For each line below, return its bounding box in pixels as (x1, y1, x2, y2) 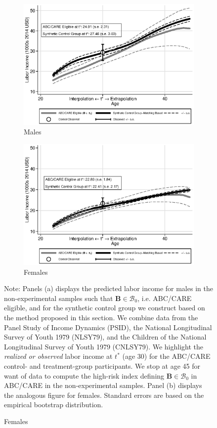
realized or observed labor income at (4, 351, 113, 361)
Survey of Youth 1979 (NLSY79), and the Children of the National (4, 332, 207, 342)
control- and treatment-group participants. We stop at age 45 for (4, 360, 201, 371)
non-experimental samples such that (4, 293, 113, 303)
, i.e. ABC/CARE (137, 293, 192, 303)
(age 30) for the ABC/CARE (122, 351, 211, 361)
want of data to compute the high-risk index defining (4, 370, 165, 381)
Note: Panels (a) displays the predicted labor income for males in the (4, 283, 213, 294)
